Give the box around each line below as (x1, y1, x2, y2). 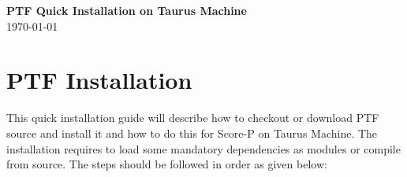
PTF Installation (6, 64, 192, 96)
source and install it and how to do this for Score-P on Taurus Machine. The (6, 124, 378, 141)
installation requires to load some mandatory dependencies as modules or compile (6, 140, 401, 157)
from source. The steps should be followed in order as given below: (6, 156, 327, 172)
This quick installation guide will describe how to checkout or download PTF (6, 109, 379, 126)
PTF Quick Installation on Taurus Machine (6, 2, 247, 18)
